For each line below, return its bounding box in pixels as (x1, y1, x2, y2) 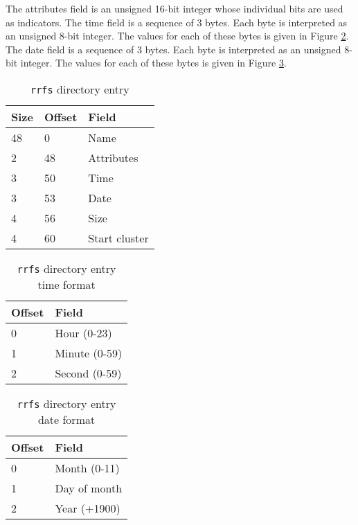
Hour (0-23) (55, 324, 112, 341)
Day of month (55, 479, 123, 496)
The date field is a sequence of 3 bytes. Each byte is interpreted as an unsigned (6, 42, 341, 56)
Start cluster (88, 229, 149, 246)
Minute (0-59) (55, 344, 123, 361)
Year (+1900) (55, 499, 120, 516)
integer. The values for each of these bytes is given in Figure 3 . (20, 55, 287, 70)
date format (37, 411, 96, 427)
